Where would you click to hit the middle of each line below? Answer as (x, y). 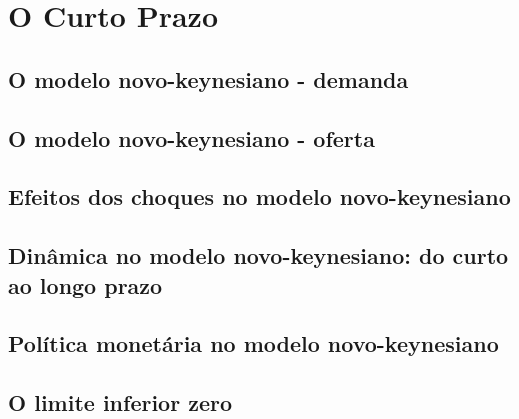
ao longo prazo (85, 284)
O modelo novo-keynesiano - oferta (191, 137)
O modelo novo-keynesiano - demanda (208, 78)
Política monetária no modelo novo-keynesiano (253, 343)
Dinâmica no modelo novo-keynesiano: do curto (258, 255)
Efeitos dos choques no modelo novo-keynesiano (259, 196)
